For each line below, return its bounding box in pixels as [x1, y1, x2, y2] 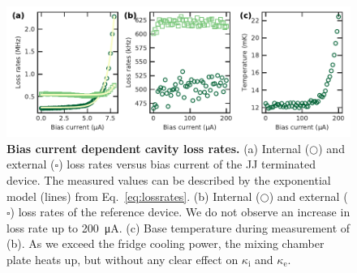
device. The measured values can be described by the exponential [6, 171, 331, 188]
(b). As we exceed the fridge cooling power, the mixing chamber [6, 235, 325, 252]
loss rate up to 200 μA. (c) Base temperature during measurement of [6, 219, 351, 236]
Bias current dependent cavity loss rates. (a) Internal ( [6, 139, 310, 156]
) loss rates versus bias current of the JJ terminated [58, 156, 316, 173]
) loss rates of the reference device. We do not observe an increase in [10, 203, 351, 220]
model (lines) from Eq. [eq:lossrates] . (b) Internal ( [6, 187, 260, 204]
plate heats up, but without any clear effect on [6, 250, 239, 267]
